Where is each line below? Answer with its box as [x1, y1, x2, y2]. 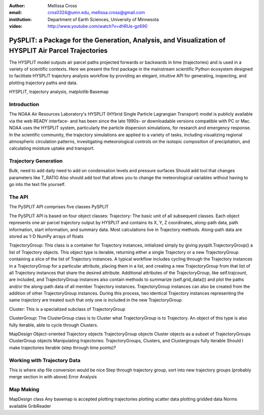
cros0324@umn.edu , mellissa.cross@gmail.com [47, 10, 145, 16]
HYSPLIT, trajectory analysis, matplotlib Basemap [9, 89, 109, 95]
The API [9, 194, 29, 201]
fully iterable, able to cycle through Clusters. [9, 322, 98, 328]
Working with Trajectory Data [9, 357, 81, 364]
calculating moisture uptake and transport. [9, 145, 95, 151]
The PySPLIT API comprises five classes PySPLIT [9, 204, 109, 210]
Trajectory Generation [9, 158, 63, 164]
